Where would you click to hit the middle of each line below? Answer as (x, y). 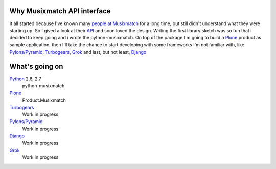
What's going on (36, 66)
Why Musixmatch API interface (60, 11)
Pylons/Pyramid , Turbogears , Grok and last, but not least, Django (78, 52)
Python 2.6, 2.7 (26, 79)
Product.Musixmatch (44, 100)
